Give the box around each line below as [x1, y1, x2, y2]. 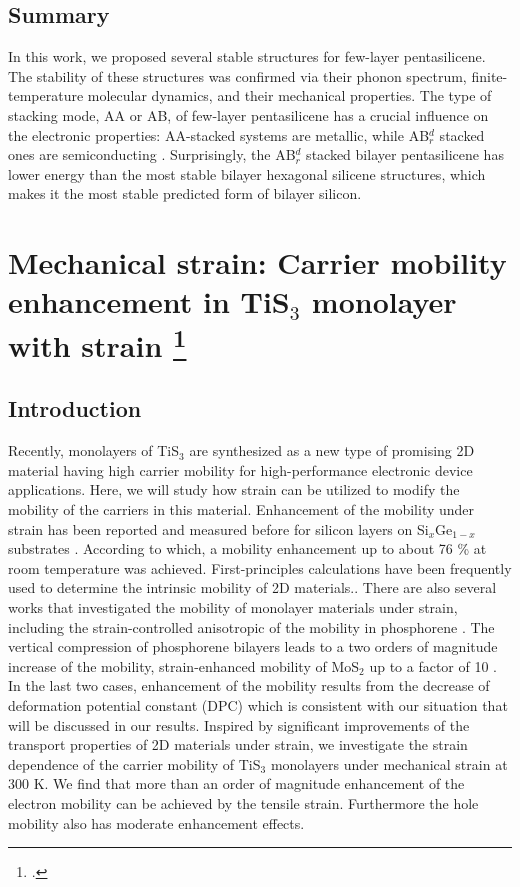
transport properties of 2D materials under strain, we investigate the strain [8, 734, 468, 755]
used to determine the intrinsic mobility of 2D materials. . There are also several [8, 577, 497, 598]
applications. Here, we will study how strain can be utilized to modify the [8, 479, 460, 500]
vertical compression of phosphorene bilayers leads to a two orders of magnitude [8, 636, 498, 657]
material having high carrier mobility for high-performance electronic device [8, 459, 473, 480]
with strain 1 [8, 320, 187, 365]
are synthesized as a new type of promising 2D [189, 440, 475, 461]
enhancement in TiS [8, 281, 290, 322]
